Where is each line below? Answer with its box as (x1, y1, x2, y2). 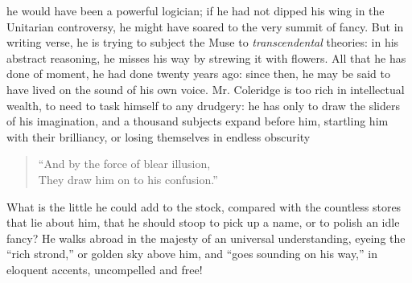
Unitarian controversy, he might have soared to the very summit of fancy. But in (6, 18, 404, 35)
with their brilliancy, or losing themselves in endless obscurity (6, 128, 311, 145)
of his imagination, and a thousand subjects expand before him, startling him (6, 113, 389, 129)
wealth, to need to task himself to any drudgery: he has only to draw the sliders (6, 96, 400, 113)
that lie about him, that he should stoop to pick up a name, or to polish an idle (6, 214, 400, 231)
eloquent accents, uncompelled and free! (6, 260, 203, 277)
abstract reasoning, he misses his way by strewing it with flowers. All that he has (6, 49, 406, 66)
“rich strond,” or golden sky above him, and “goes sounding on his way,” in (6, 245, 377, 262)
